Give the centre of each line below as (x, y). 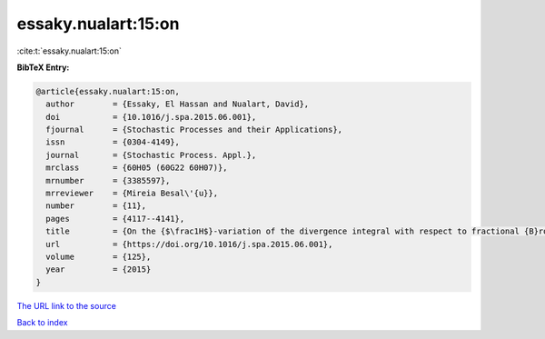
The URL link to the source (67, 305)
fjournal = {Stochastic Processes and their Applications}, (194, 130)
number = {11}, (96, 206)
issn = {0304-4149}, (113, 142)
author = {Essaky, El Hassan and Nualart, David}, (178, 104)
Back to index (42, 323)
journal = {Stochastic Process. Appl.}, (151, 155)
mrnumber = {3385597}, (108, 180)
